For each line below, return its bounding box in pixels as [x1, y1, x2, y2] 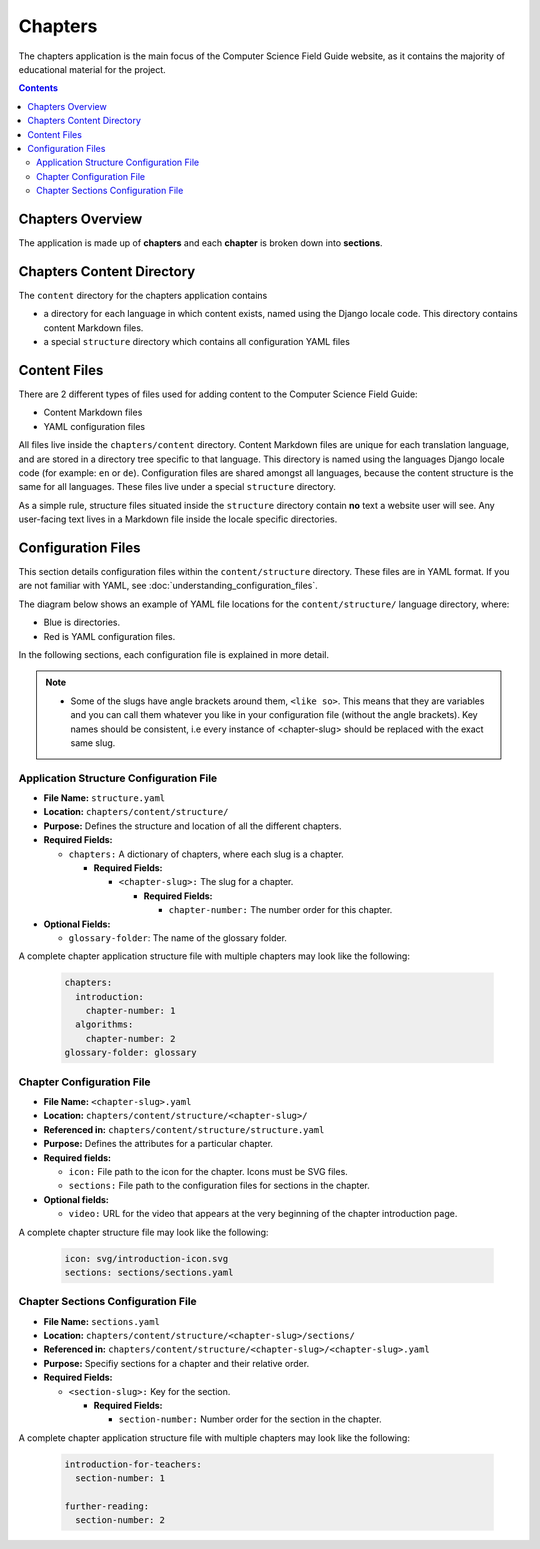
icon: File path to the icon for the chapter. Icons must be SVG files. [68, 1165, 349, 1177]
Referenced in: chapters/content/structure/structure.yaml [43, 1123, 325, 1135]
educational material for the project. [18, 63, 167, 75]
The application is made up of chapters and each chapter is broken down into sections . [18, 236, 384, 249]
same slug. [70, 736, 116, 749]
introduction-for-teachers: [64, 1458, 202, 1470]
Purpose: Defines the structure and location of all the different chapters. [43, 820, 342, 832]
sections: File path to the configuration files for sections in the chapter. [68, 1180, 370, 1192]
